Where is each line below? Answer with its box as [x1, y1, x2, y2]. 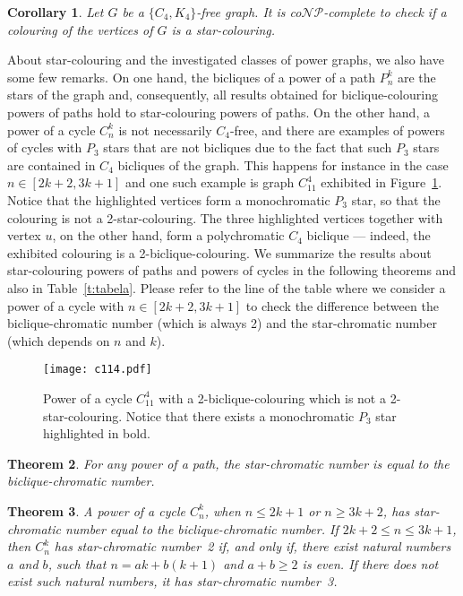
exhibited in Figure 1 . [321, 173, 442, 192]
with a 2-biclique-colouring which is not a [159, 388, 386, 407]
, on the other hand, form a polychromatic [52, 226, 285, 245]
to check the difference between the [245, 296, 439, 315]
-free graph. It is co [196, 3, 302, 21]
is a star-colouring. [171, 20, 276, 39]
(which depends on [7, 331, 110, 350]
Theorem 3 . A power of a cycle [7, 501, 185, 520]
